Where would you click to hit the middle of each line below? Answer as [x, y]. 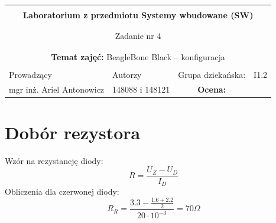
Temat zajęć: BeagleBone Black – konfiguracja [138, 56]
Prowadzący [30, 74]
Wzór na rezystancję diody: [54, 160]
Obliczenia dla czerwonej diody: [62, 191]
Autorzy [127, 74]
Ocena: [212, 89]
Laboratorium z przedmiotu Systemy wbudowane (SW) [138, 15]
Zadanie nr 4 [138, 36]
